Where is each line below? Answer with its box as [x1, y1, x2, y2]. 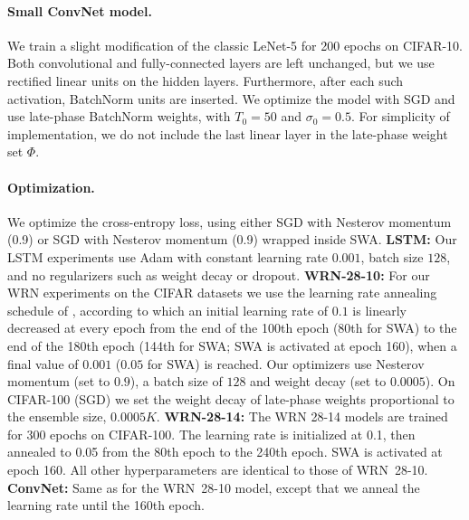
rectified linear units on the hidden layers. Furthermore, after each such [7, 71, 404, 90]
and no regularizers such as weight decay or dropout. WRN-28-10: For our [7, 265, 430, 284]
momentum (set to [7, 372, 110, 391]
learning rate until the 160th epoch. [7, 496, 205, 515]
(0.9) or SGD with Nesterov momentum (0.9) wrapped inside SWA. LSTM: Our [7, 230, 457, 249]
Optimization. [7, 177, 95, 196]
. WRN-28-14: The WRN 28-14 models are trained [156, 407, 448, 426]
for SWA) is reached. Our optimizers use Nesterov [147, 354, 425, 373]
